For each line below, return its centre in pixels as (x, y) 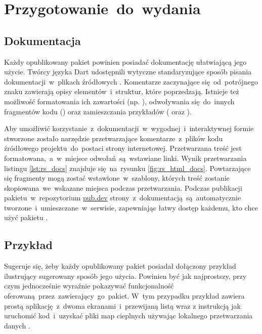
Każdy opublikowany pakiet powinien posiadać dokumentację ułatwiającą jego (125, 61)
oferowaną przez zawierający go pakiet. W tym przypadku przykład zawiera (124, 296)
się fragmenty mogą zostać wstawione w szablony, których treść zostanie (117, 178)
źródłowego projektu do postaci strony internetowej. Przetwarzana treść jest (123, 148)
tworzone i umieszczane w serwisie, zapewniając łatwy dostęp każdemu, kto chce (131, 207)
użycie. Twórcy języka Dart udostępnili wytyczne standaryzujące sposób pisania (128, 72)
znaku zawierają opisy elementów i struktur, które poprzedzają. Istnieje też (122, 91)
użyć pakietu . (26, 217)
